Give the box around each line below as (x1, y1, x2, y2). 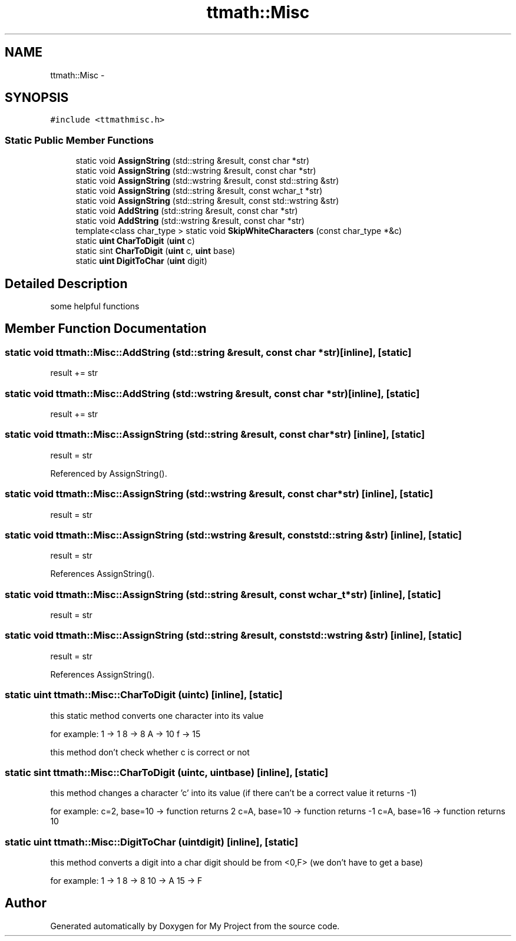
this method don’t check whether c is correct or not (50, 747, 250, 757)
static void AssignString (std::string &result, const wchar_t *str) (75, 186, 323, 196)
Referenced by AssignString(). (50, 468, 167, 478)
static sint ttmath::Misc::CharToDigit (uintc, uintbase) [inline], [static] (5, 766, 329, 778)
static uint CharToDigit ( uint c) (75, 236, 195, 246)
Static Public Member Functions (5, 134, 154, 146)
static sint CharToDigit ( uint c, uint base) (75, 246, 236, 256)
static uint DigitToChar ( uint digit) (75, 256, 207, 266)
